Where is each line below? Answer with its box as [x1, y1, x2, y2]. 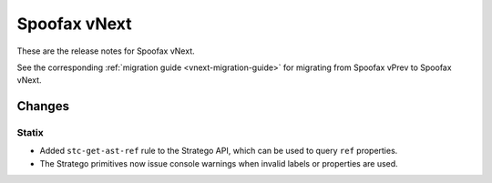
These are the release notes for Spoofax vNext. [16, 46, 195, 56]
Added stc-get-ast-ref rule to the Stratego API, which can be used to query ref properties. [39, 146, 398, 157]
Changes [16, 98, 70, 114]
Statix [16, 127, 45, 139]
